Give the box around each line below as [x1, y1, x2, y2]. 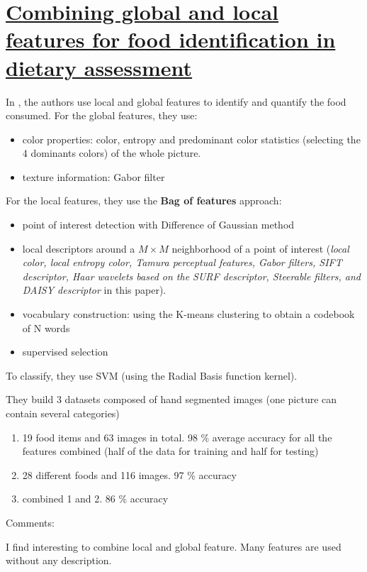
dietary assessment [6, 53, 193, 82]
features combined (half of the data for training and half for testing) [22, 444, 319, 458]
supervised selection [22, 344, 108, 359]
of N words [22, 320, 70, 335]
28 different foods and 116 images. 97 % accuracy [22, 467, 237, 482]
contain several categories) [6, 406, 120, 420]
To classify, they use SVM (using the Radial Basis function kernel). [6, 368, 298, 383]
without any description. [6, 553, 112, 568]
